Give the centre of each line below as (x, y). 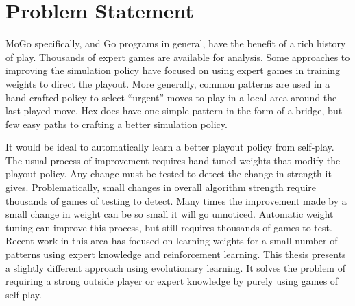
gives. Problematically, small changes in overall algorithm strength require (161, 187)
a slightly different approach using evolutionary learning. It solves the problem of (175, 267)
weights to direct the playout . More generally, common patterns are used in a (168, 83)
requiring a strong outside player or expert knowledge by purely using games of (172, 281)
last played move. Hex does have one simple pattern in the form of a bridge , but (174, 111)
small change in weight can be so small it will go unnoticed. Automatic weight (170, 214)
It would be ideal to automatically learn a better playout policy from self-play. (170, 147)
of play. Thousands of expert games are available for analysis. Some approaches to (178, 56)
